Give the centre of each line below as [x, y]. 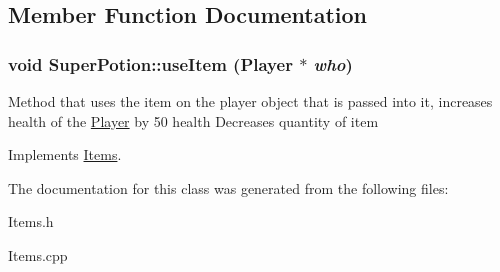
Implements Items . [65, 154]
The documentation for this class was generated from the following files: [228, 187]
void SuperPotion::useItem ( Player [150, 63]
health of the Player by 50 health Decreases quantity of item [193, 120]
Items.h [31, 221]
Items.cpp [38, 254]
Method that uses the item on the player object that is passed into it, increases [250, 101]
